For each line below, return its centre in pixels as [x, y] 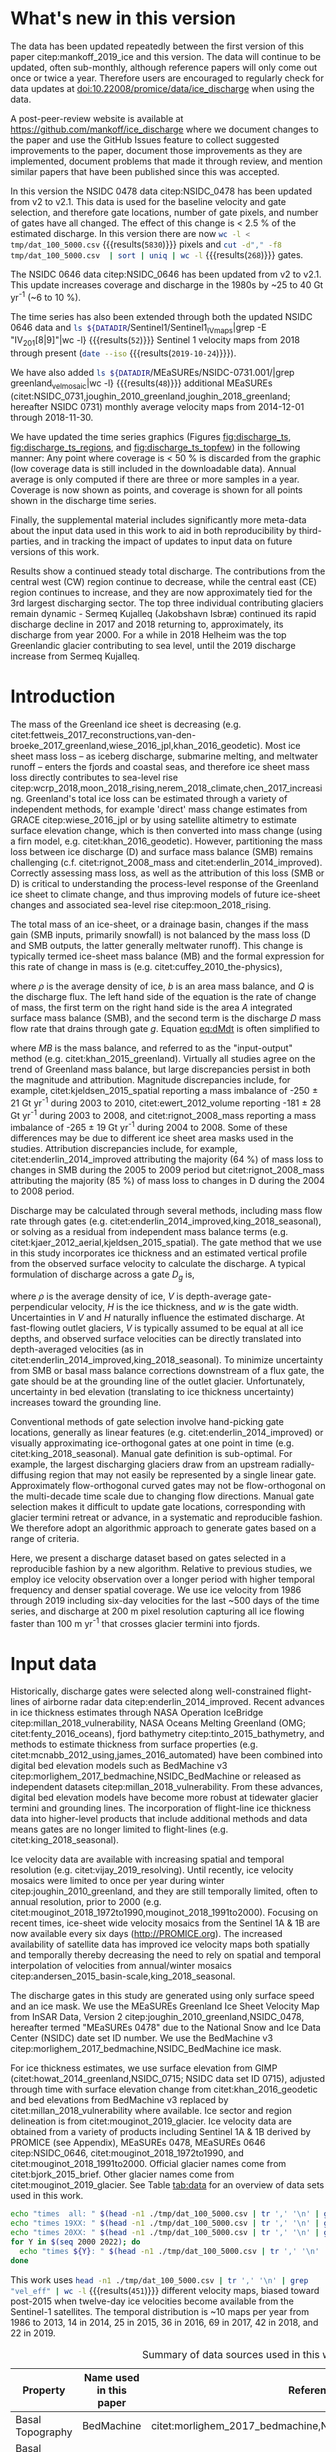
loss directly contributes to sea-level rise [94, 777]
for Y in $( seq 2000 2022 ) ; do [75, 2242]
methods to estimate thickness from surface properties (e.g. [134, 1744]
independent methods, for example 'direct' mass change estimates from [159, 809]
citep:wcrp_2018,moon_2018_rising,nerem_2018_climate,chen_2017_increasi [166, 788]
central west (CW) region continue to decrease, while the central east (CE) [164, 581]
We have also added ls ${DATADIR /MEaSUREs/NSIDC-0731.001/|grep [152, 373]
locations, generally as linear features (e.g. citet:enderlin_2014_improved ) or [167, 1432]
